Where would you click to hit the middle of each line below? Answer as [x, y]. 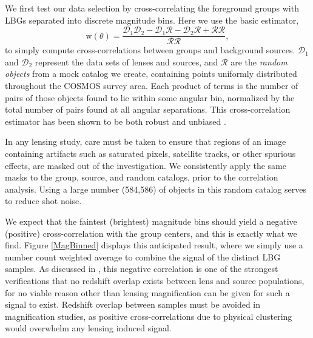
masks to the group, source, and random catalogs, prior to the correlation [142, 177]
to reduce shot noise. [43, 201]
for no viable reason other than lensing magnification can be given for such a [147, 292]
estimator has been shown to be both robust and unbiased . [116, 121]
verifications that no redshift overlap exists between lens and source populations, [155, 280]
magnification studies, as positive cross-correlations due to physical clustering [149, 316]
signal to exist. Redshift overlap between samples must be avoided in [133, 304]
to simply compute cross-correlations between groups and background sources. [150, 50]
